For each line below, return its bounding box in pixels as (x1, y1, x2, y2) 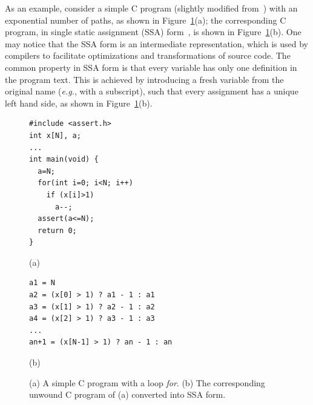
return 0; (38, 226, 77, 235)
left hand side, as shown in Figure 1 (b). (5, 96, 153, 109)
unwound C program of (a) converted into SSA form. (29, 388, 226, 401)
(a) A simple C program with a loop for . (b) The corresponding (29, 376, 265, 389)
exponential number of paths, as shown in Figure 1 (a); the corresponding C (5, 13, 286, 26)
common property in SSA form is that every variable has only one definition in (5, 61, 297, 73)
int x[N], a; (29, 131, 81, 140)
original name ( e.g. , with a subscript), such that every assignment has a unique (5, 85, 298, 97)
